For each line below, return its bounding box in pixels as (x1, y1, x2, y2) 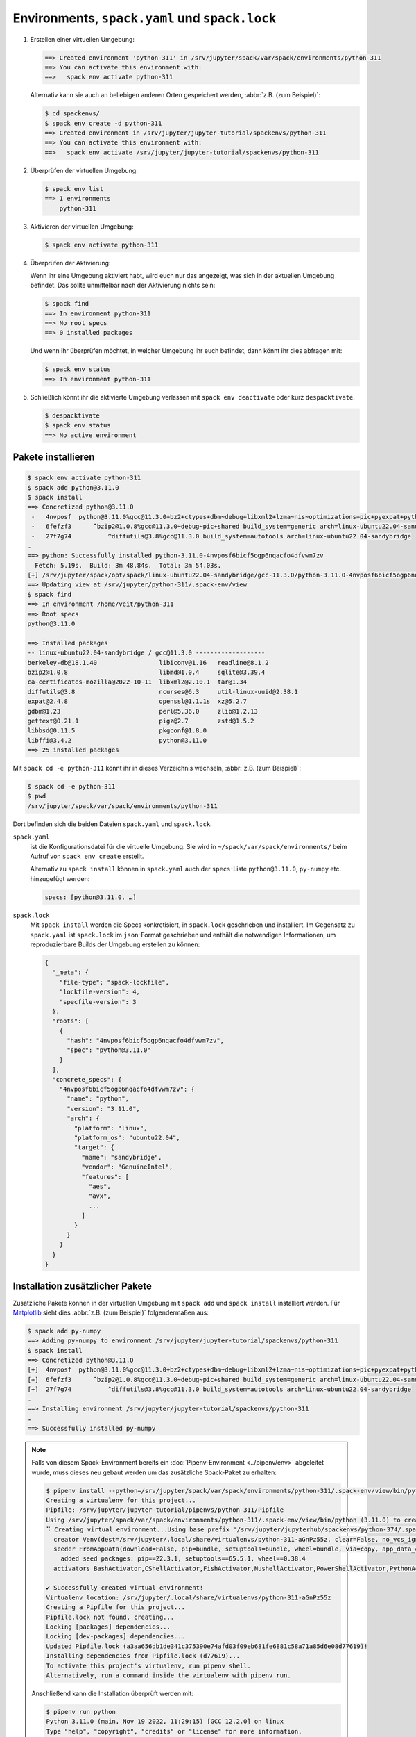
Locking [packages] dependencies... (46, 1623, 171, 1631)
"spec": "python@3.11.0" (67, 1046, 152, 1054)
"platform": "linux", (73, 1124, 148, 1132)
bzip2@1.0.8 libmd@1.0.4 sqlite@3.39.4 (27, 668, 266, 676)
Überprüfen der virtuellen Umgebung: (30, 166, 138, 174)
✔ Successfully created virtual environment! (46, 1584, 204, 1592)
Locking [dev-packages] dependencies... (46, 1633, 185, 1640)
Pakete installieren (12, 452, 95, 463)
